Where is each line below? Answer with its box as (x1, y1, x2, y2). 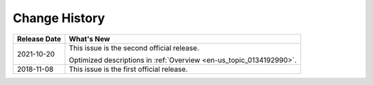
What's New (68, 34, 111, 44)
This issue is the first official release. (68, 64, 188, 74)
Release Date (17, 34, 61, 44)
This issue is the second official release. (68, 43, 200, 53)
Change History (12, 10, 105, 26)
